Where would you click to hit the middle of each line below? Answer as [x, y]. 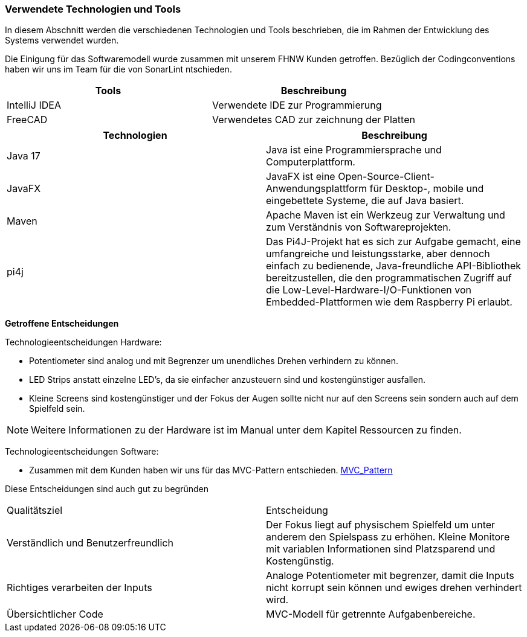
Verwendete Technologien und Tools [93, 9]
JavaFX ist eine [301, 177]
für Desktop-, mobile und [427, 189]
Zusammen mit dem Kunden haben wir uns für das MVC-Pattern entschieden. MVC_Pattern [211, 470]
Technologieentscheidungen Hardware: [83, 342]
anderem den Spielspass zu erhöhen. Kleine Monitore [388, 537]
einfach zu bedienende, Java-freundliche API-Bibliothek [394, 266]
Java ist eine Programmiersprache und [354, 150]
